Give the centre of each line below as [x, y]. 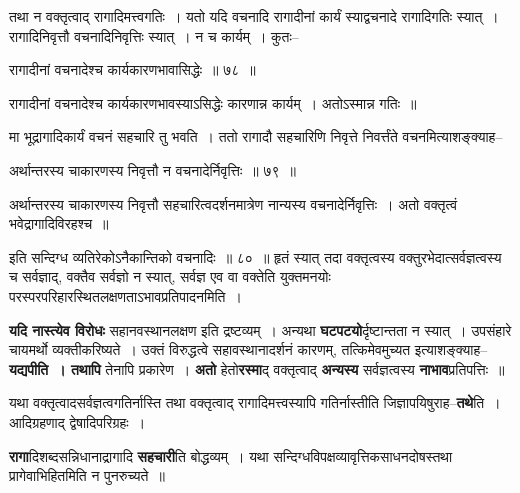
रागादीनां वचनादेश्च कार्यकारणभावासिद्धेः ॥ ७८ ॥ [132, 69]
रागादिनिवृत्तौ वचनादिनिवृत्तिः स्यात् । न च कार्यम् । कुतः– [154, 35]
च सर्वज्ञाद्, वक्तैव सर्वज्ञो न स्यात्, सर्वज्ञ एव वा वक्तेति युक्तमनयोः [170, 276]
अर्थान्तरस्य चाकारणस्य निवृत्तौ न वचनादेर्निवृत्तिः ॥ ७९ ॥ [152, 169]
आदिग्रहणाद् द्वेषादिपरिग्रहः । [77, 421]
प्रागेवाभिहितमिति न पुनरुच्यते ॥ [87, 475]
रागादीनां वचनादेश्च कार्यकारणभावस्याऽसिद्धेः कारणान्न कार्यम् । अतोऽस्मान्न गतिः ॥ [213, 102]
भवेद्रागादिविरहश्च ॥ [59, 223]
